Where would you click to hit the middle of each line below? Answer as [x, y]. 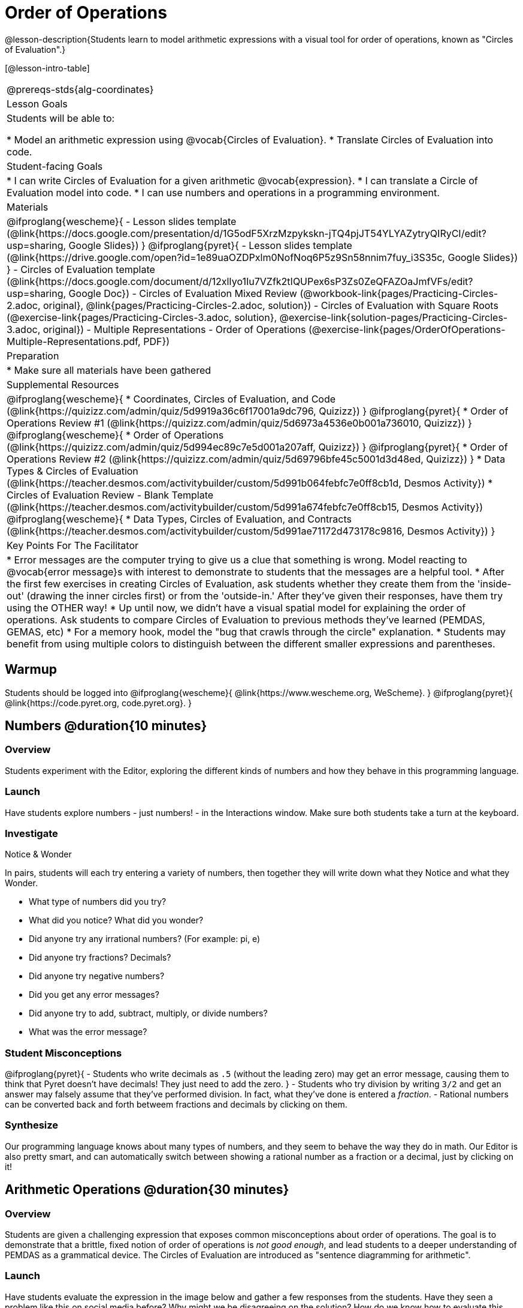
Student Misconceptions [64, 1053]
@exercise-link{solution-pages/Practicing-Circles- [394, 317]
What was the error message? [88, 1032]
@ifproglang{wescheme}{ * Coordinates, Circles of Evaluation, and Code [171, 399]
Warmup [31, 670]
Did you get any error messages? [94, 995]
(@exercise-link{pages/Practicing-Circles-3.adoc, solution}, [142, 317]
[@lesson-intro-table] [47, 68]
